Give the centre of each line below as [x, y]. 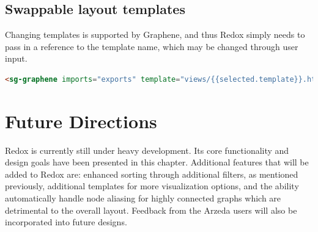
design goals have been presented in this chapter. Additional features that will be [157, 162]
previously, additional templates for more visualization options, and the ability [152, 186]
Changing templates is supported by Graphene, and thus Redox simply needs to [155, 34]
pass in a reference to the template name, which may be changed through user [152, 46]
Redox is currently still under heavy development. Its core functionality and [147, 150]
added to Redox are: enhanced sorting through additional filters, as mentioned [152, 174]
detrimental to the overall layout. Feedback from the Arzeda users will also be [151, 210]
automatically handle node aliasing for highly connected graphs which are [143, 198]
